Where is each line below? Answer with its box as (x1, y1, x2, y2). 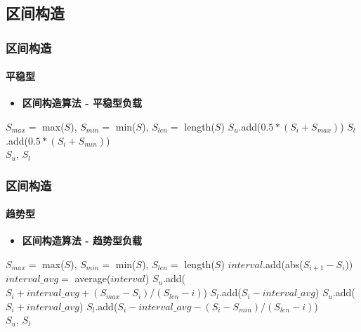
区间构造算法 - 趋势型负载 (22, 233, 142, 248)
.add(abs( (263, 257, 303, 272)
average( (74, 271, 111, 286)
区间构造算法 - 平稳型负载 (22, 95, 142, 110)
